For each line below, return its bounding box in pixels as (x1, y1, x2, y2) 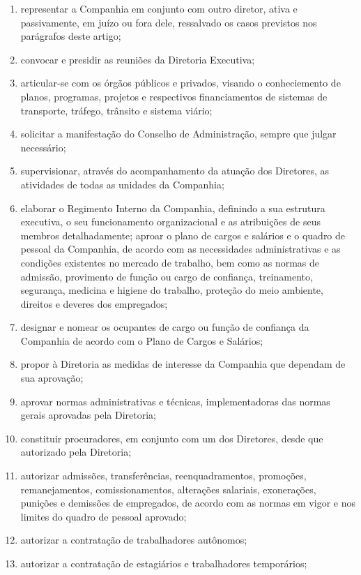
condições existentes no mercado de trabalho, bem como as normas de (20, 255, 320, 269)
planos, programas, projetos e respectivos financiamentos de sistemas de (20, 89, 328, 103)
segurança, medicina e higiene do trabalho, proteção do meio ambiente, (20, 283, 323, 297)
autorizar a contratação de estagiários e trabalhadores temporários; (20, 556, 307, 570)
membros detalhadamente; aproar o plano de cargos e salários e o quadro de (20, 227, 346, 242)
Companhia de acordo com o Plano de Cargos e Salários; (20, 333, 263, 348)
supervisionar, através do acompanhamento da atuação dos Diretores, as (20, 163, 330, 178)
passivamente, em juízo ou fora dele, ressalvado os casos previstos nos (20, 15, 317, 29)
